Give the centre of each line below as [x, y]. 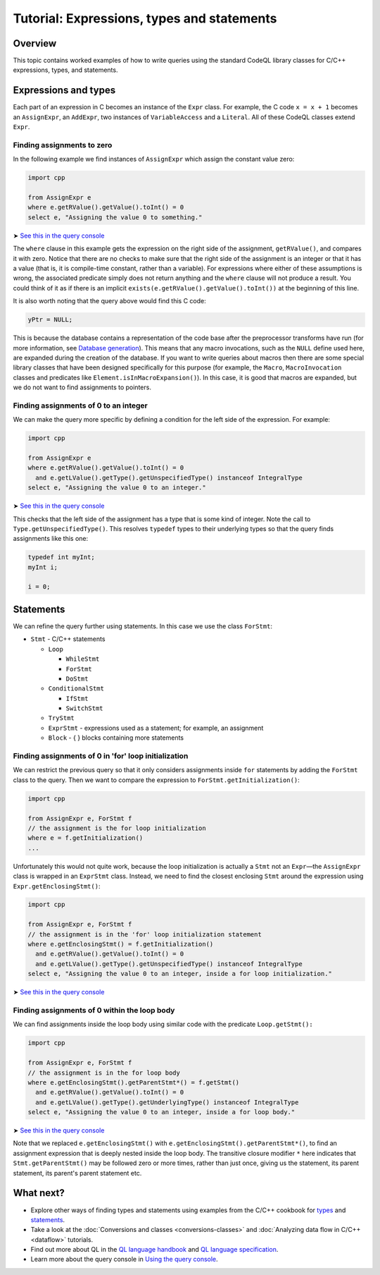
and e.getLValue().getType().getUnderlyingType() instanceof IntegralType [167, 1102]
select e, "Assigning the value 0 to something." [115, 217]
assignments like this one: [51, 539]
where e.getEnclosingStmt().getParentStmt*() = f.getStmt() [134, 1082]
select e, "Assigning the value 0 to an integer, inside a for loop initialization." [180, 974]
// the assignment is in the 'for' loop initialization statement [145, 934]
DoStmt [77, 678]
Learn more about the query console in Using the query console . [124, 1259]
